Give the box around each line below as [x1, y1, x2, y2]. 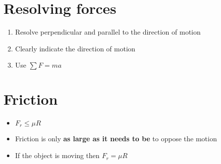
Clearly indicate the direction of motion [15, 43, 135, 53]
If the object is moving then [15, 150, 100, 161]
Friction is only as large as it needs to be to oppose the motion [15, 133, 217, 144]
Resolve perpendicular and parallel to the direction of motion [15, 27, 201, 37]
